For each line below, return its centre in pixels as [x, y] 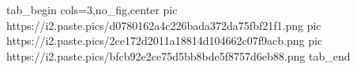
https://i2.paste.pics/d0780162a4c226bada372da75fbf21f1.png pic [164, 25]
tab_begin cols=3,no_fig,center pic [92, 9]
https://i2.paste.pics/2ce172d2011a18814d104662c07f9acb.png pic [165, 41]
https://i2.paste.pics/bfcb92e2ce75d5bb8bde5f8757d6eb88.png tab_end [178, 55]
